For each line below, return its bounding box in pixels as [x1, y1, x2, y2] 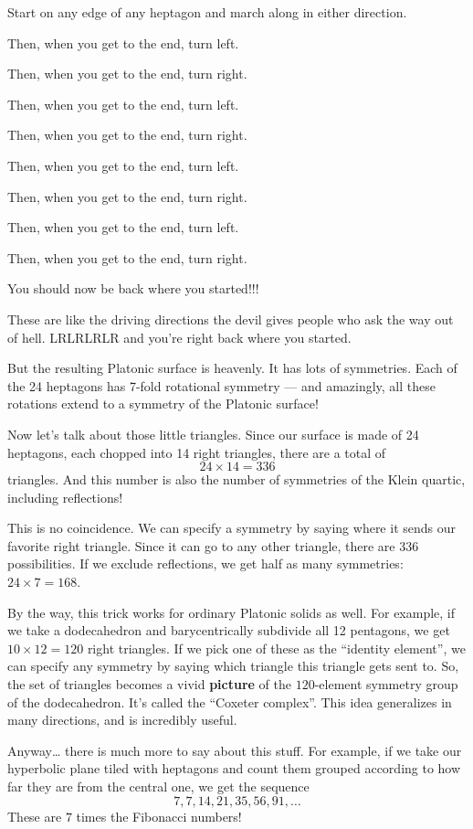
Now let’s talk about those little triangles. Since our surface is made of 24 [7, 424, 419, 443]
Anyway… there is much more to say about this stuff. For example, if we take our [7, 740, 462, 760]
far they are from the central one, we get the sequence [7, 777, 310, 795]
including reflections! [7, 487, 123, 506]
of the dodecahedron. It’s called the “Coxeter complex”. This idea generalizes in [7, 692, 452, 711]
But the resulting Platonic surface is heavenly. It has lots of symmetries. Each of [7, 358, 457, 377]
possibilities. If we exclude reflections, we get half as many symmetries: [7, 554, 404, 573]
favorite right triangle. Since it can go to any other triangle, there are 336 [7, 536, 419, 555]
